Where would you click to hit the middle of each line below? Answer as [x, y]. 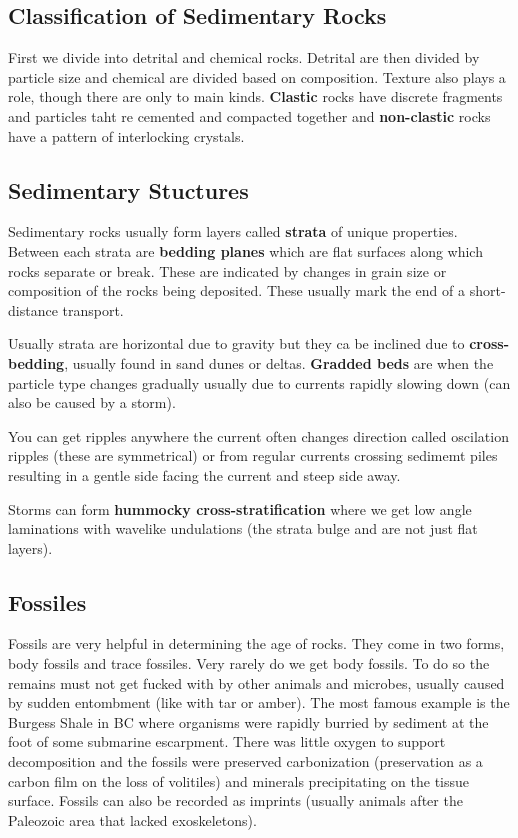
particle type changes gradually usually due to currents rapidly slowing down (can [259, 382]
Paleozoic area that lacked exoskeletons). [132, 819]
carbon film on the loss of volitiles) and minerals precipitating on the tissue [239, 780]
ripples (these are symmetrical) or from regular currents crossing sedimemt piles [253, 455]
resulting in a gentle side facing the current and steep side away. [204, 474]
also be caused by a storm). [92, 402]
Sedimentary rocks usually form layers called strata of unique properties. [233, 231]
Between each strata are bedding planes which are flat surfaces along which [245, 250]
